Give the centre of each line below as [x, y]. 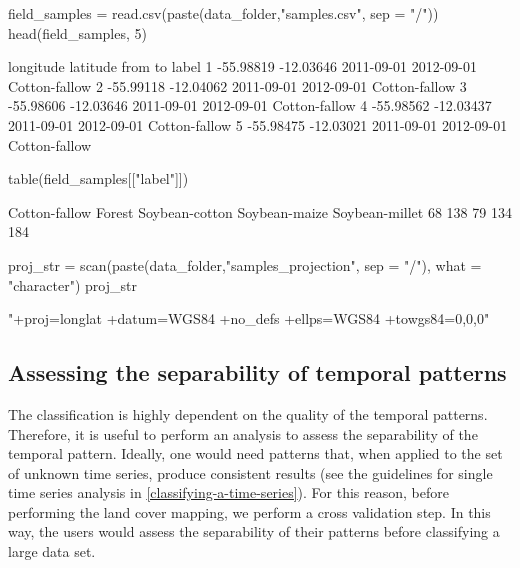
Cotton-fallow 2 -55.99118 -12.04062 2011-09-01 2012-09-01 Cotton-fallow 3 [237, 85]
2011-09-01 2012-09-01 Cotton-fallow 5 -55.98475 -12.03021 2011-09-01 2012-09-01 [258, 124]
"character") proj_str [72, 284]
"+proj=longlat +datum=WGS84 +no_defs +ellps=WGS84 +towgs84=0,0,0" [249, 318]
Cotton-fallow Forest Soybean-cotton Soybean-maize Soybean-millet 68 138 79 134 [260, 211]
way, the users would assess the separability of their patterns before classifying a [254, 531]
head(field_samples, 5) [77, 32]
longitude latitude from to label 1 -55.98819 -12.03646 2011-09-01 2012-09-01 [243, 66]
